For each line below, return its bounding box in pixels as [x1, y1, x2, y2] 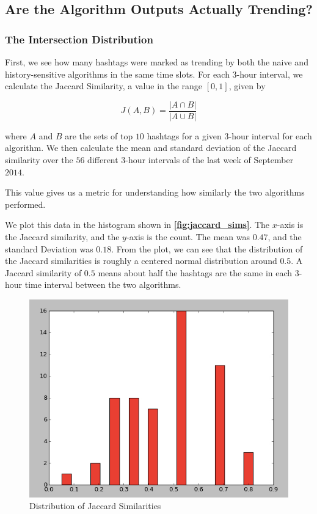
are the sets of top [65, 129, 133, 142]
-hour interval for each [228, 129, 312, 142]
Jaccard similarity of [5, 266, 82, 279]
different [87, 153, 118, 166]
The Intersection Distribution [5, 31, 153, 46]
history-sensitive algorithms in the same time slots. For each [5, 67, 230, 80]
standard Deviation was [5, 242, 93, 255]
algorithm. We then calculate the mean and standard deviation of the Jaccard [5, 141, 297, 154]
